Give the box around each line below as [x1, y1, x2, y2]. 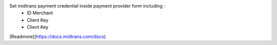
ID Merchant [27, 10, 53, 16]
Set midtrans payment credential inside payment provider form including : [9, 3, 165, 9]
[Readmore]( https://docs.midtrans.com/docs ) [9, 33, 106, 39]
